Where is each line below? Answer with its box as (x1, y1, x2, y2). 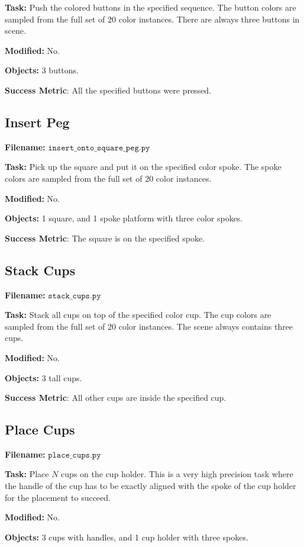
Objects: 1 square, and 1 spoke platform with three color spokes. (5, 212, 243, 224)
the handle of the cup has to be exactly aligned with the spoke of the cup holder (5, 480, 296, 492)
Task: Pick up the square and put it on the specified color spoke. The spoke (5, 160, 282, 173)
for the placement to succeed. (5, 491, 111, 503)
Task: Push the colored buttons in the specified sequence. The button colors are (5, 1, 296, 13)
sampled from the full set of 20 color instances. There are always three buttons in (5, 12, 300, 25)
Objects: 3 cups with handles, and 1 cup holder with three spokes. (5, 530, 248, 543)
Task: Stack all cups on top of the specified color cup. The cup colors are (5, 308, 271, 321)
